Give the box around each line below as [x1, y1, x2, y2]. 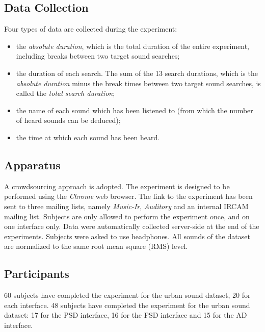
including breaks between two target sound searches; [16, 50, 180, 61]
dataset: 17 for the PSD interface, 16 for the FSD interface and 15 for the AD [4, 310, 247, 320]
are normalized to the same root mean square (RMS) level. [4, 241, 188, 251]
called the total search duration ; [16, 88, 115, 98]
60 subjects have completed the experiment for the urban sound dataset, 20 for [4, 290, 251, 300]
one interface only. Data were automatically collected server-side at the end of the [4, 221, 259, 232]
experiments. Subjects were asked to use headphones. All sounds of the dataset [4, 231, 250, 241]
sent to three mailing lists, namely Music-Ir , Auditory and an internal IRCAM [4, 200, 249, 211]
